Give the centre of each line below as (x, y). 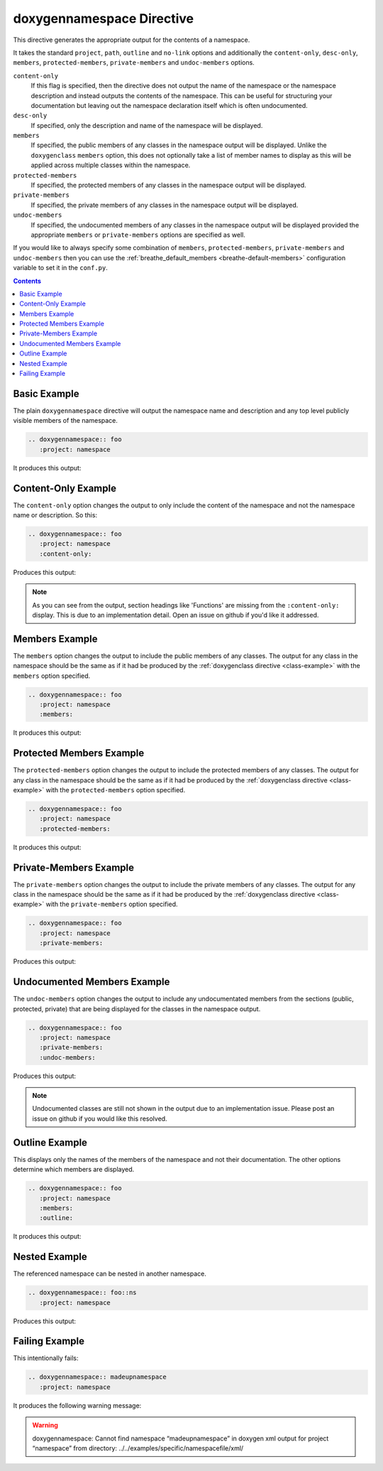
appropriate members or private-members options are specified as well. (138, 235)
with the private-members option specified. (112, 904)
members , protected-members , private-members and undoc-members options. (134, 63)
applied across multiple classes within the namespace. (111, 165)
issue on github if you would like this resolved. (100, 1119)
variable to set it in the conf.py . (60, 268)
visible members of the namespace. (66, 421)
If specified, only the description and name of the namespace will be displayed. (147, 125)
